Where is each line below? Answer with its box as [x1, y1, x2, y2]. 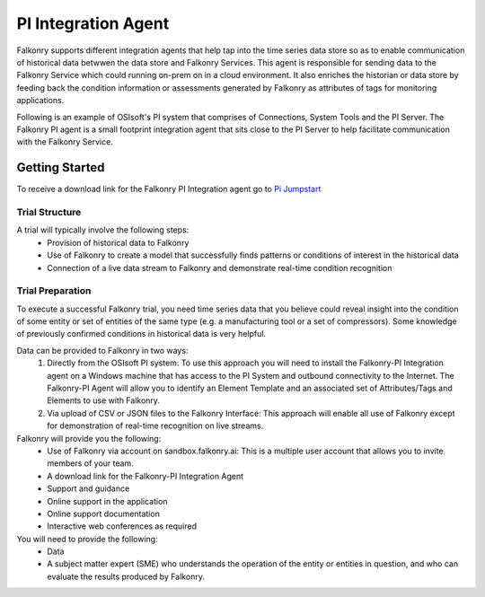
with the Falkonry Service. [16, 136, 114, 147]
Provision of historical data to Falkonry [47, 237, 190, 248]
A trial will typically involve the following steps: [16, 224, 190, 235]
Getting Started [16, 160, 105, 175]
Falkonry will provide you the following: [16, 433, 162, 443]
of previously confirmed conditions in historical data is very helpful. [16, 329, 267, 339]
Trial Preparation [16, 285, 92, 297]
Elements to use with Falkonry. [47, 395, 161, 406]
